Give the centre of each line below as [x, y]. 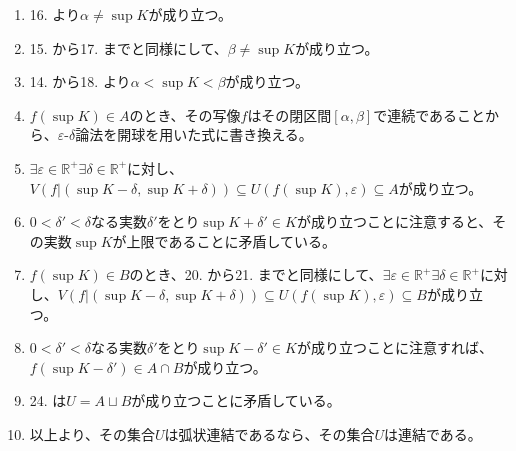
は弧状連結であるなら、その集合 [269, 433]
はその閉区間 [289, 114]
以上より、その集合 [92, 433]
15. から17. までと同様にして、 [128, 47]
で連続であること [429, 114]
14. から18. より [80, 81]
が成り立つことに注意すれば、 [394, 347]
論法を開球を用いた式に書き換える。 [194, 134]
